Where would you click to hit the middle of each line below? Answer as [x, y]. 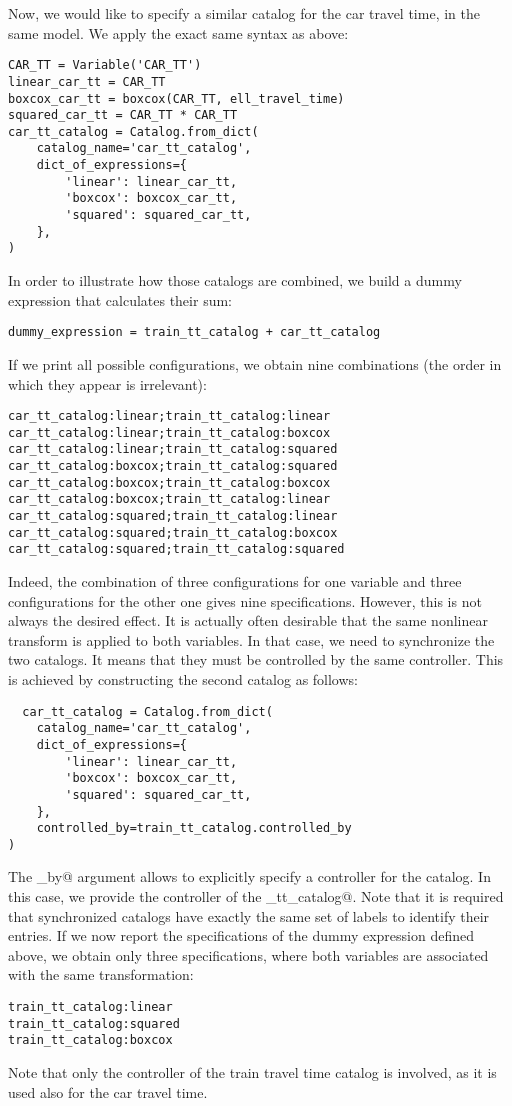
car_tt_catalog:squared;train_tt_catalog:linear [173, 516]
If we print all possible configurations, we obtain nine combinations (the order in [255, 363]
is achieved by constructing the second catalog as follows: [183, 678]
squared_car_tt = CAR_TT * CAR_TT [123, 115]
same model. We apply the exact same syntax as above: [178, 32]
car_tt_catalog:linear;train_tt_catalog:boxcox [169, 432]
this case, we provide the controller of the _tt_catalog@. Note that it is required [256, 896]
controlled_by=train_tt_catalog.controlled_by [194, 828]
